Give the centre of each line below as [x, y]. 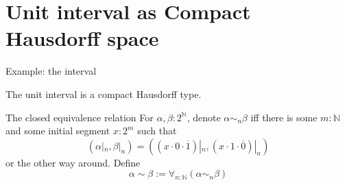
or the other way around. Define [73, 162]
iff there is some [284, 117]
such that [157, 131]
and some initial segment [58, 131]
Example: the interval [51, 71]
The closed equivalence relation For [80, 117]
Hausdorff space [82, 38]
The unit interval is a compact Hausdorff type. [104, 94]
